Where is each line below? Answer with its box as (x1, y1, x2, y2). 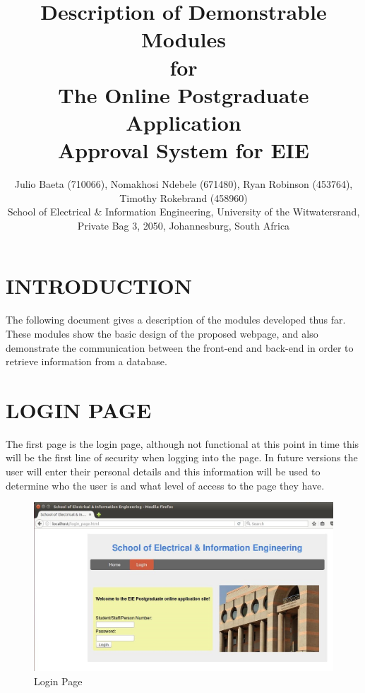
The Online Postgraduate (58, 80, 309, 109)
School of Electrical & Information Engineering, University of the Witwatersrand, (7, 204, 360, 219)
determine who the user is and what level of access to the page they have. (6, 478, 325, 492)
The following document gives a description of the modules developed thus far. (6, 312, 346, 327)
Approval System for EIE (58, 136, 309, 165)
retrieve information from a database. (6, 354, 167, 369)
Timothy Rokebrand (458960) (119, 190, 248, 205)
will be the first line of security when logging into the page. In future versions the (6, 450, 358, 465)
